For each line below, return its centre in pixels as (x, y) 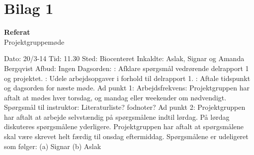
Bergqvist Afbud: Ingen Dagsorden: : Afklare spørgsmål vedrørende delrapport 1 (127, 68)
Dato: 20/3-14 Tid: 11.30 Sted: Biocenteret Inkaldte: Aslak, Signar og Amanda (124, 58)
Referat (17, 32)
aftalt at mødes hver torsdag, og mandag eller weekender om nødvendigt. (115, 97)
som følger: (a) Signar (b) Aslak (53, 146)
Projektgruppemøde (34, 41)
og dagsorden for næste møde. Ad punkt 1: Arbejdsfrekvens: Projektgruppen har (127, 88)
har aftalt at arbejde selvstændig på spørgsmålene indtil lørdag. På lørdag (117, 116)
